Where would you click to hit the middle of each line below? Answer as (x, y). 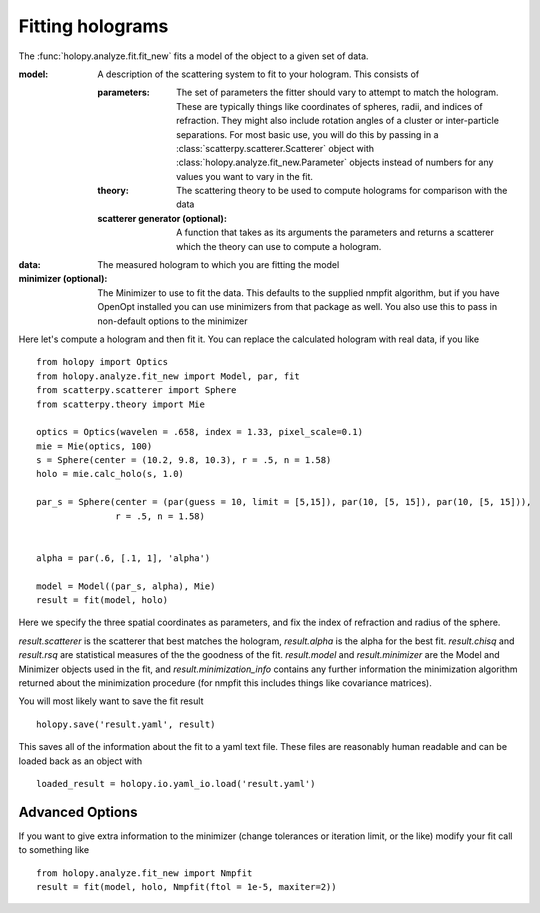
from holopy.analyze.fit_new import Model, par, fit (168, 376)
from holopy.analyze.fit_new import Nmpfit (144, 873)
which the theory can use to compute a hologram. (279, 246)
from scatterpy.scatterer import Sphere (136, 390)
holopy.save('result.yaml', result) (126, 724)
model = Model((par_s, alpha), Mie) (126, 586)
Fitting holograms (93, 26)
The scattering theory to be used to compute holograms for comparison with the (342, 191)
